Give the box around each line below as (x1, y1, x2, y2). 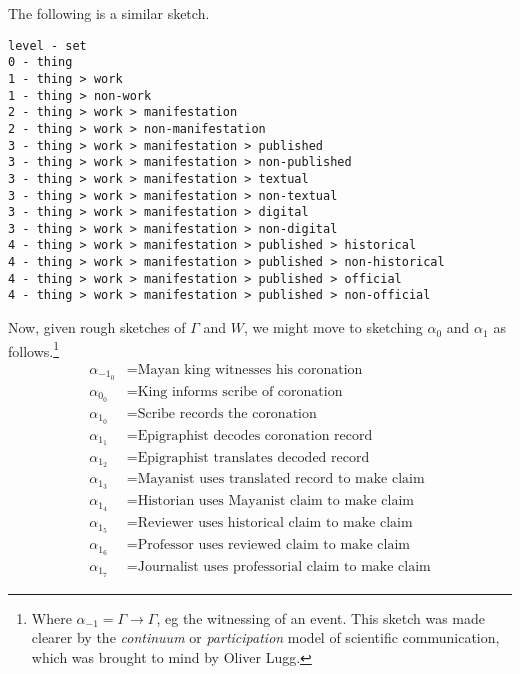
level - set (8, 38, 87, 53)
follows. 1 (8, 337, 60, 361)
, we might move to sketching (243, 317, 423, 338)
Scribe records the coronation (137, 406, 317, 421)
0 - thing (8, 55, 73, 70)
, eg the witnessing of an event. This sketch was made (156, 607, 486, 628)
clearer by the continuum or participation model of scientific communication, (31, 627, 500, 648)
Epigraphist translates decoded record (137, 450, 370, 465)
